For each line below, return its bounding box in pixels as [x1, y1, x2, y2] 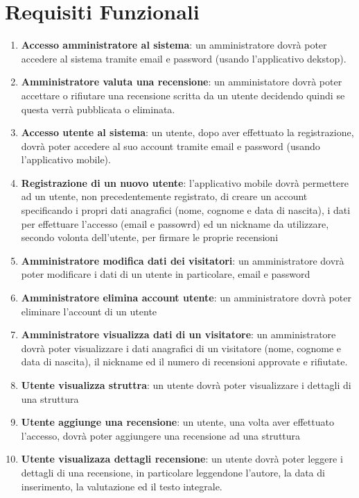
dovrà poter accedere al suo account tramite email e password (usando [21, 138, 320, 153]
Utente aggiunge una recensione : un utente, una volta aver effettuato [21, 415, 334, 429]
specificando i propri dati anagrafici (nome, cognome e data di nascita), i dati [21, 203, 351, 217]
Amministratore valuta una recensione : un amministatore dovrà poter [21, 74, 342, 89]
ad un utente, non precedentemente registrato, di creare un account [21, 189, 308, 204]
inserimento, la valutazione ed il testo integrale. [21, 479, 222, 493]
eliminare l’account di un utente [21, 304, 157, 318]
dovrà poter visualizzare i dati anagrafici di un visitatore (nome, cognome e [21, 340, 341, 355]
